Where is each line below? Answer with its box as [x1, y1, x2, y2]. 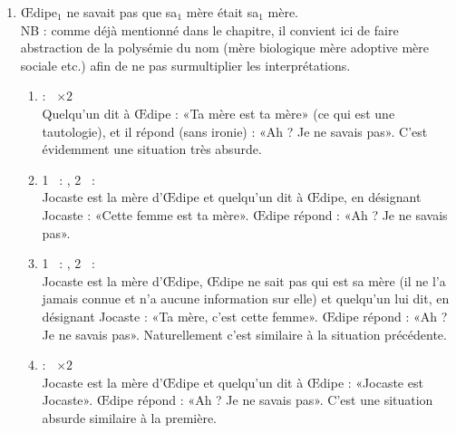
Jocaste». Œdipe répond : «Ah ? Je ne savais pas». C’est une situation [42, 390, 433, 409]
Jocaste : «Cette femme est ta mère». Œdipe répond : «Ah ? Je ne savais [42, 205, 448, 224]
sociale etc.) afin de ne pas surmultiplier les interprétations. [20, 55, 351, 74]
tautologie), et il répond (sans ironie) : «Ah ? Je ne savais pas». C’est [42, 121, 428, 140]
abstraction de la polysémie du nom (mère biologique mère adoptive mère [20, 38, 430, 57]
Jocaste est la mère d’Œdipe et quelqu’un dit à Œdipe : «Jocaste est [42, 372, 423, 391]
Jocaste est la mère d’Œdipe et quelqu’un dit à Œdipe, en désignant [42, 188, 422, 207]
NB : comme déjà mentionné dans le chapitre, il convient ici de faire [20, 20, 399, 39]
